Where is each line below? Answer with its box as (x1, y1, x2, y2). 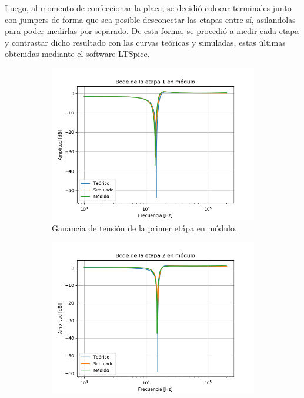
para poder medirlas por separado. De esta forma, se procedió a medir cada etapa (5, 25, 299, 37)
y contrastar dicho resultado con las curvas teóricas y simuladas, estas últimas (5, 36, 286, 48)
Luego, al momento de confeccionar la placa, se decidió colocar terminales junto (5, 2, 292, 14)
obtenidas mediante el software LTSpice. (5, 48, 150, 60)
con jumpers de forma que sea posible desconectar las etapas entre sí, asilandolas (5, 13, 296, 25)
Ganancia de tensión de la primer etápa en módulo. (52, 221, 237, 234)
